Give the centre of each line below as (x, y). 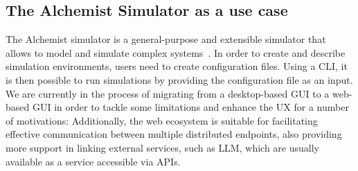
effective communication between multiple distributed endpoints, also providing (174, 134)
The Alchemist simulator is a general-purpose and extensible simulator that (166, 39)
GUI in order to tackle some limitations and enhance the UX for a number (190, 107)
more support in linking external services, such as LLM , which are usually (162, 147)
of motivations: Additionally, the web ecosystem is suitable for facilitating (162, 120)
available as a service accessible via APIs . (93, 161)
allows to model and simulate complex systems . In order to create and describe (176, 52)
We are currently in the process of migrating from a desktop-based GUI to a (168, 93)
